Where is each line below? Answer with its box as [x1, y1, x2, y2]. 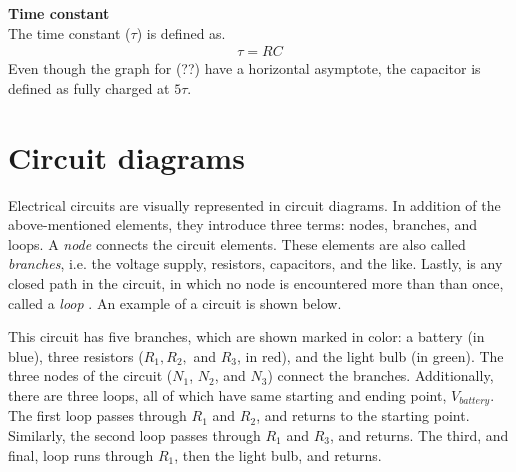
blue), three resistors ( [8, 345, 144, 366]
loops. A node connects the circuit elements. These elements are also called [8, 233, 466, 254]
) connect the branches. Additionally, [267, 365, 494, 386]
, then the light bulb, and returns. [174, 444, 382, 465]
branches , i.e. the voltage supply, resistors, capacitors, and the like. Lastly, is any [8, 253, 503, 274]
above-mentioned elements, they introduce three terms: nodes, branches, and [8, 214, 478, 235]
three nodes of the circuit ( [8, 365, 173, 386]
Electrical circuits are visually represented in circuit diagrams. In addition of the [8, 194, 501, 215]
